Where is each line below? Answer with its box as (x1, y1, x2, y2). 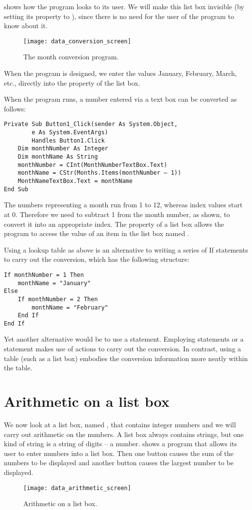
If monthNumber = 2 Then (17, 295, 98, 303)
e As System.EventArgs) (32, 129, 108, 136)
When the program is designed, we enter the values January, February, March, (4, 68, 237, 78)
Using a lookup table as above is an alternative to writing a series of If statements (4, 244, 248, 255)
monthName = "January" (17, 279, 91, 287)
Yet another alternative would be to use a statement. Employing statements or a (4, 334, 244, 344)
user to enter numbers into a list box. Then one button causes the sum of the (4, 448, 234, 458)
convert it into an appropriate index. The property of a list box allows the (4, 219, 224, 229)
